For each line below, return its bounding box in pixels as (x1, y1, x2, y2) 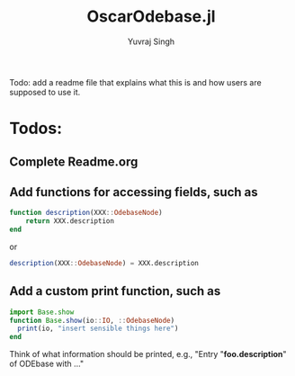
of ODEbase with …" (9, 358, 84, 370)
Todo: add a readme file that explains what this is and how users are (9, 76, 263, 87)
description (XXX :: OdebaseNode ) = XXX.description (9, 258, 200, 267)
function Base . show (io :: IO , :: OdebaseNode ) (9, 316, 175, 325)
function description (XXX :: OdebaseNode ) (9, 209, 164, 218)
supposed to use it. (9, 86, 81, 97)
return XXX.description (25, 217, 115, 226)
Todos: (9, 119, 63, 139)
